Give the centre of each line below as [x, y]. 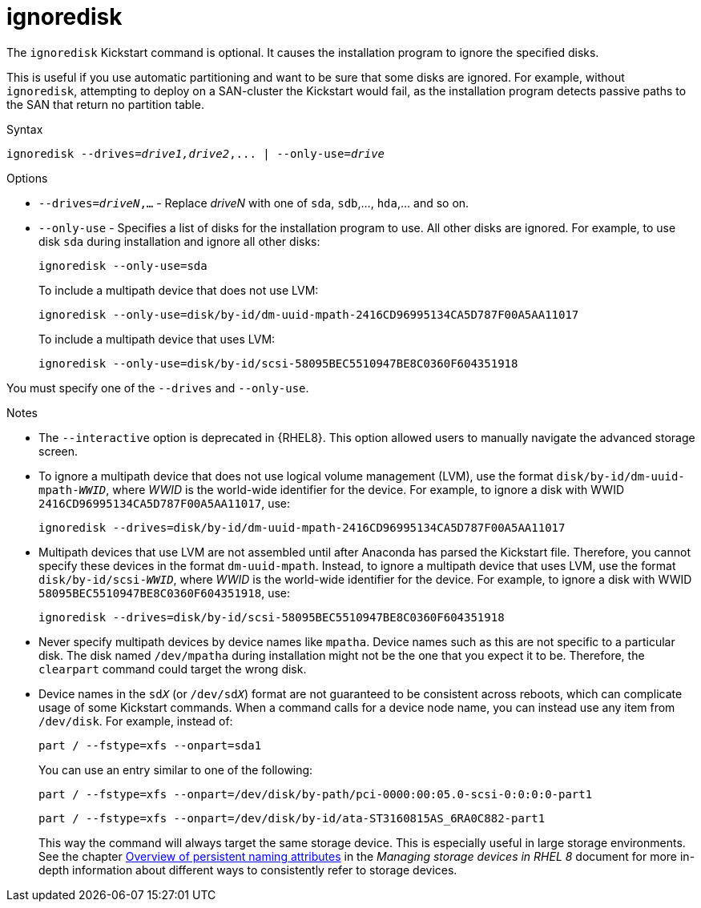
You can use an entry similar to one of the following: [176, 769]
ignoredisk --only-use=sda [123, 265]
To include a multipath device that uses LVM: [157, 339]
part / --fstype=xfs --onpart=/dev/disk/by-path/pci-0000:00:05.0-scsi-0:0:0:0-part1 [316, 794]
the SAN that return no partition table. [105, 104]
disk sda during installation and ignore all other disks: [179, 241]
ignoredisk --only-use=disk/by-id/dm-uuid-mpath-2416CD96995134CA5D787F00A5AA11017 [309, 314]
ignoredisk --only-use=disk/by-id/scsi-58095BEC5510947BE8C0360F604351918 [278, 363]
